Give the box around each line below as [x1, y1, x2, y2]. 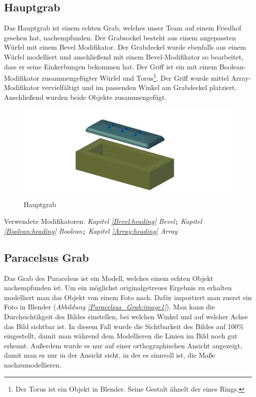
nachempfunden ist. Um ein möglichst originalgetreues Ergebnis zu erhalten [4, 282, 232, 293]
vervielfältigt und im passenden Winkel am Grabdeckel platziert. [41, 82, 237, 92]
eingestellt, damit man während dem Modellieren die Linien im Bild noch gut [4, 331, 238, 341]
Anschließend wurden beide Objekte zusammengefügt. [4, 92, 167, 102]
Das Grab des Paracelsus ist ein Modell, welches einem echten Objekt [4, 273, 214, 283]
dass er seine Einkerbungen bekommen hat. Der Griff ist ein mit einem [4, 61, 217, 71]
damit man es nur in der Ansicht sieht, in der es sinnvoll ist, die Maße [4, 350, 215, 360]
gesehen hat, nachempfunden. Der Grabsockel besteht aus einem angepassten [4, 32, 236, 42]
